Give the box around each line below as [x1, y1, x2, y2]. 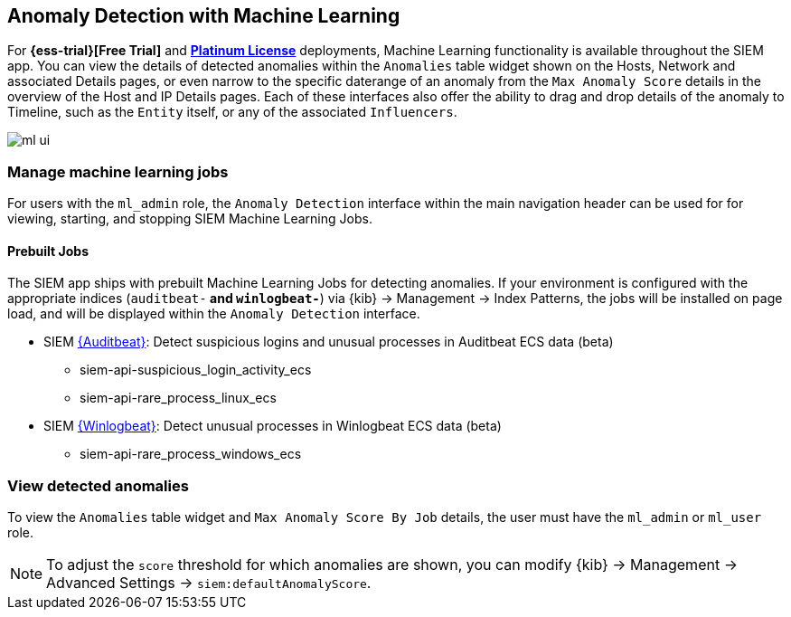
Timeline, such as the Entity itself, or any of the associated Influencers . [7, 104, 457, 120]
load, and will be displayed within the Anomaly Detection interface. [7, 306, 420, 322]
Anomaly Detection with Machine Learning [7, 5, 400, 27]
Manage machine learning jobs [7, 162, 229, 181]
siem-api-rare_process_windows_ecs [80, 446, 302, 462]
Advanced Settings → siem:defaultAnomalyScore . [46, 574, 372, 593]
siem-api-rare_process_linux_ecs [80, 390, 277, 406]
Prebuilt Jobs [7, 242, 89, 259]
